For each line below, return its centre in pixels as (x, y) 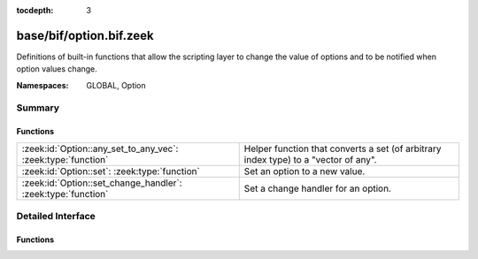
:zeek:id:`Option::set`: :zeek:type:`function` (111, 171)
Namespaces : (42, 85)
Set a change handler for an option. (317, 188)
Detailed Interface (56, 217)
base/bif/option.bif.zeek (85, 35)
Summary (38, 108)
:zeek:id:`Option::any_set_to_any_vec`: (100, 149)
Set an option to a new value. (305, 171)
